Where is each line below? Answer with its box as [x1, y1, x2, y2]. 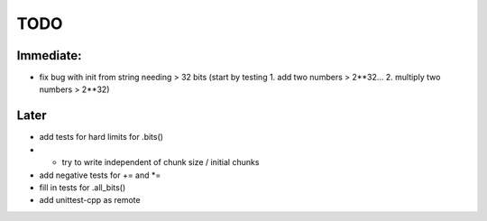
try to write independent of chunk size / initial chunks [61, 157, 260, 168]
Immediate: [16, 48, 82, 63]
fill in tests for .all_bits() [39, 181, 126, 193]
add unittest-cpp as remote [39, 195, 141, 206]
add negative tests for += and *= [39, 170, 161, 180]
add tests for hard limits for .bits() [39, 132, 164, 143]
